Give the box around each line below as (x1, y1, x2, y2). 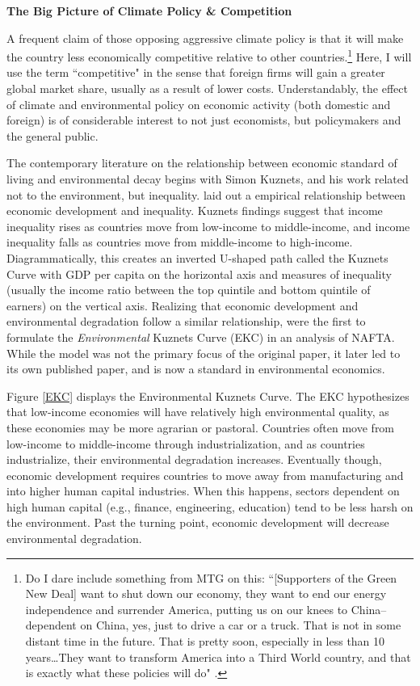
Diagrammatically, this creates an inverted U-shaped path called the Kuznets (6, 249, 388, 266)
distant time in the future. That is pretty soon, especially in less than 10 (25, 633, 385, 650)
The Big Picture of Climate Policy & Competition (6, 2, 292, 19)
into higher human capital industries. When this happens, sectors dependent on (6, 482, 400, 499)
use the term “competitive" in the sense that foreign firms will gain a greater (6, 64, 385, 81)
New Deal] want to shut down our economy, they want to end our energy (25, 585, 387, 602)
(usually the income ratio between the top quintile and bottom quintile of (6, 281, 371, 298)
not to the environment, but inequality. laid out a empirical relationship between (6, 186, 406, 203)
